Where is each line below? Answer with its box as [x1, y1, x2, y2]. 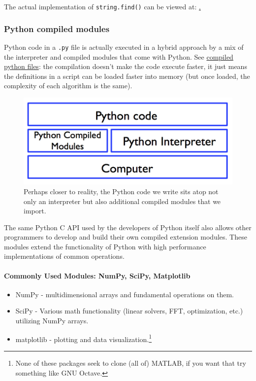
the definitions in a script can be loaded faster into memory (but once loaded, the [4, 70, 250, 81]
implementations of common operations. [4, 251, 125, 261]
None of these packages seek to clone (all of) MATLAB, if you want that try [15, 357, 246, 368]
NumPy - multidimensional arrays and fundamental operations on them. [15, 289, 234, 299]
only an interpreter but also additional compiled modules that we [24, 196, 221, 206]
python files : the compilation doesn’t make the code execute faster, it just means [4, 61, 247, 71]
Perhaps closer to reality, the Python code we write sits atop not [24, 186, 219, 196]
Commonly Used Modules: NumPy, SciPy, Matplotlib [4, 270, 191, 280]
